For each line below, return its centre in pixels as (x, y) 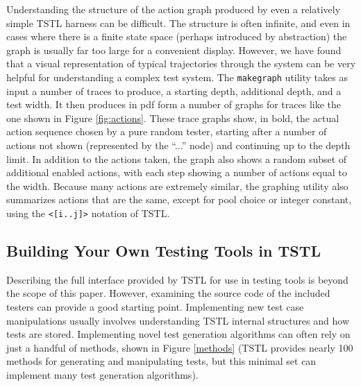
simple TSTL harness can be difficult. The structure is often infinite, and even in (178, 23)
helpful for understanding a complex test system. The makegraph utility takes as (177, 77)
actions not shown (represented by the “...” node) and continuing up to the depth (178, 145)
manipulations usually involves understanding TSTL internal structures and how (178, 320)
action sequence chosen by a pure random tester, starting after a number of (167, 131)
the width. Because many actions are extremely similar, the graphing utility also (177, 186)
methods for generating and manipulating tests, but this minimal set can (161, 361)
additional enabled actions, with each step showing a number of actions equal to (177, 172)
